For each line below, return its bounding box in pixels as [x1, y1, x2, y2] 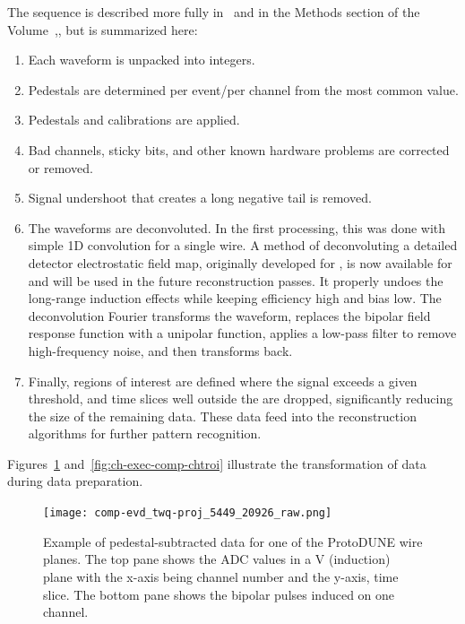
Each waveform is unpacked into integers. [28, 50, 255, 69]
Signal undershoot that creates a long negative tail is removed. [28, 188, 372, 207]
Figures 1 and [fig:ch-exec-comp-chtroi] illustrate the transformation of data [7, 454, 426, 472]
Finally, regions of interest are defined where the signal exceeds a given [28, 371, 418, 390]
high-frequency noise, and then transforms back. [28, 341, 293, 360]
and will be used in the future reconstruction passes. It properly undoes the [28, 271, 443, 290]
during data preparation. [7, 472, 143, 490]
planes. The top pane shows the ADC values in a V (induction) [43, 550, 391, 568]
